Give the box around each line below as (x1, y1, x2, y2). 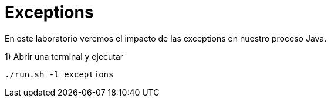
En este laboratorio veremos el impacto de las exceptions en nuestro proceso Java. (5, 33, 327, 43)
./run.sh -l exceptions (5, 69, 114, 79)
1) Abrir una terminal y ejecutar (5, 51, 124, 62)
